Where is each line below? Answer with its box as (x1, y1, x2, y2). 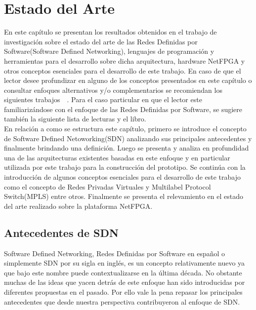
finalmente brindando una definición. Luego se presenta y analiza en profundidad (4, 143, 249, 153)
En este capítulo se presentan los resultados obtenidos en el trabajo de (4, 27, 217, 37)
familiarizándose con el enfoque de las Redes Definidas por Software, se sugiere (4, 104, 243, 114)
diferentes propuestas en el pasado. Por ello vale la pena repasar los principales (4, 286, 243, 297)
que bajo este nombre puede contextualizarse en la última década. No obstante (4, 267, 242, 277)
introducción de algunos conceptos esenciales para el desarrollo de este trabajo (4, 172, 241, 182)
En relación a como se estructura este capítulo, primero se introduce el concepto (4, 123, 247, 134)
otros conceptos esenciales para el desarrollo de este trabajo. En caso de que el (4, 65, 241, 76)
